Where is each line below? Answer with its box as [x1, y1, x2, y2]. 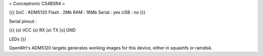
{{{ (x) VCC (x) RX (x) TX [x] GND [9, 27, 76, 33]
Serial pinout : [9, 18, 37, 24]
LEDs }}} [9, 36, 26, 42]
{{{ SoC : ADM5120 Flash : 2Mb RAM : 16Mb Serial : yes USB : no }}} [9, 10, 146, 15]
